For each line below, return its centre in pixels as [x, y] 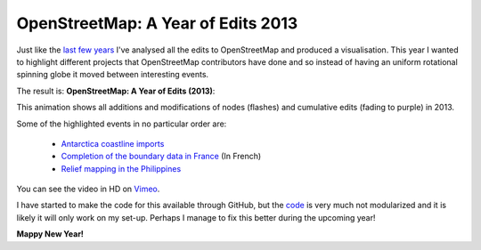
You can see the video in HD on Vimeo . [88, 189]
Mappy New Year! [50, 234]
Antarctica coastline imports [113, 143]
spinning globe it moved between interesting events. [113, 75]
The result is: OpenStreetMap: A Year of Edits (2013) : [116, 91]
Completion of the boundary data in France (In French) [161, 157]
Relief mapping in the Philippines [121, 168]
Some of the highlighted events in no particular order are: [122, 124]
